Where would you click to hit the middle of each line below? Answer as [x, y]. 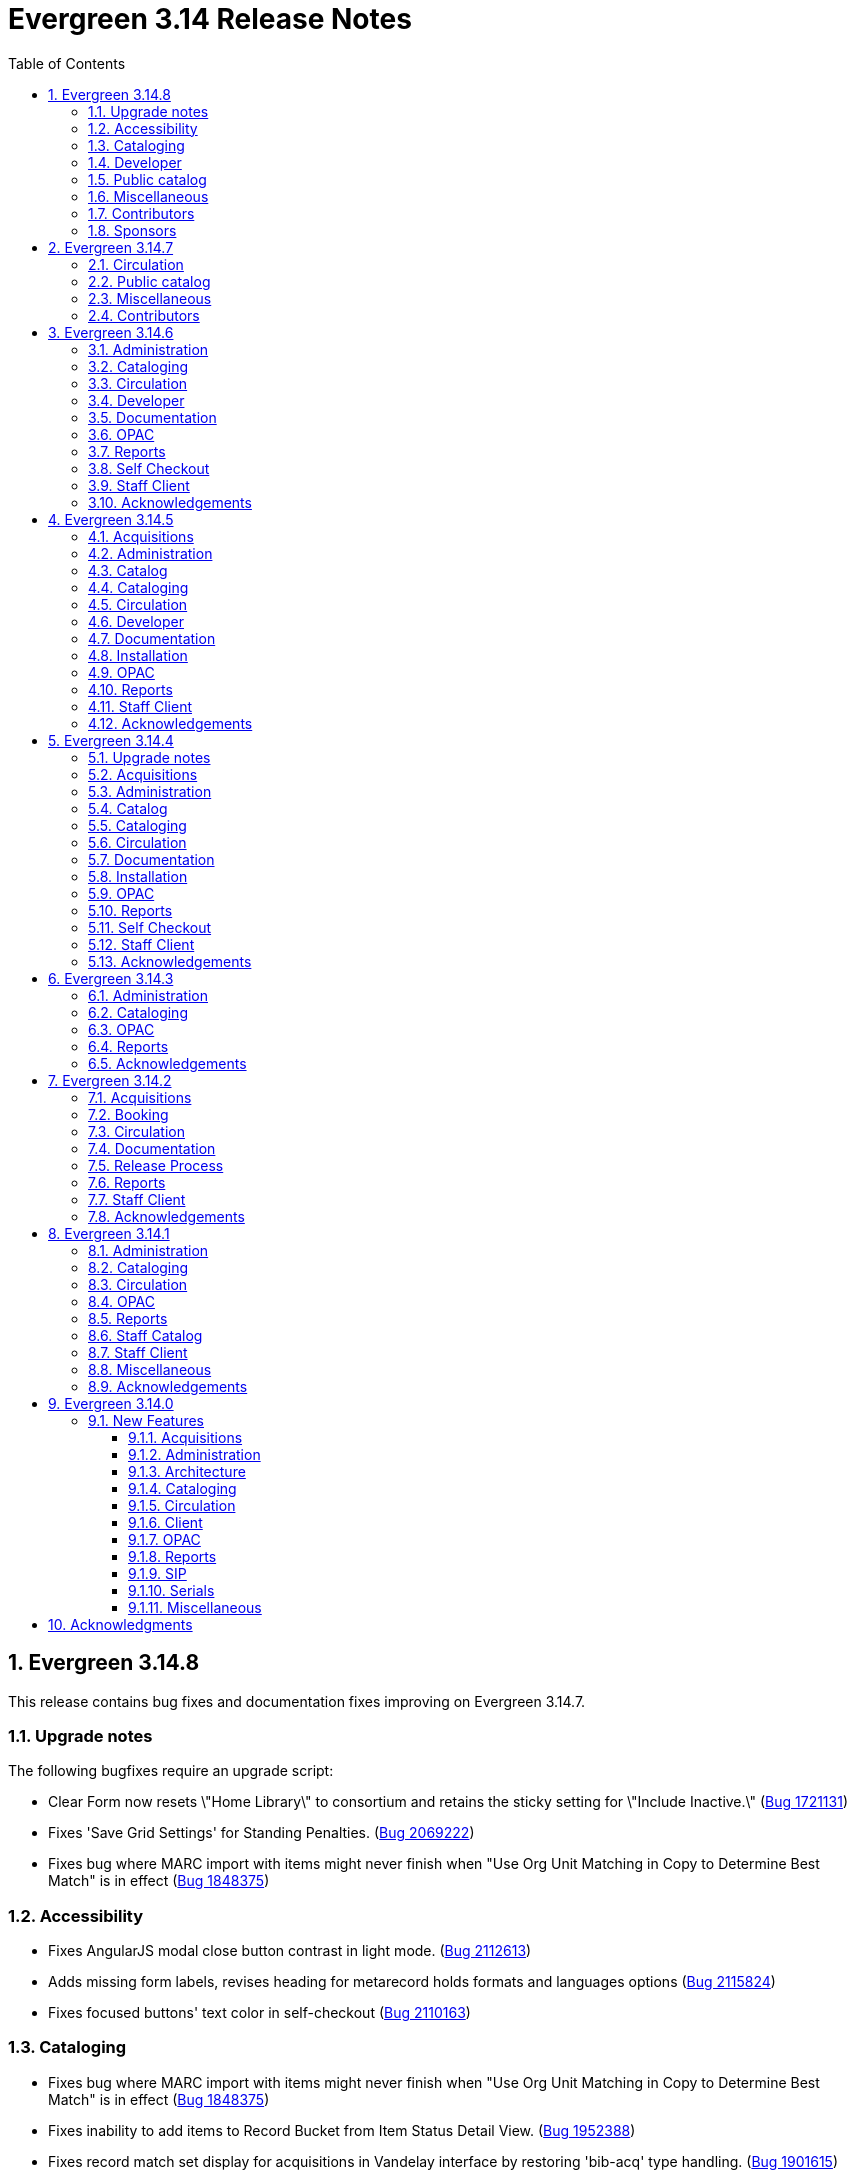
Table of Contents [67, 63]
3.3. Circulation [138, 383]
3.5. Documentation [152, 417]
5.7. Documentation [151, 859]
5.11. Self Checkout [150, 927]
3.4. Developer [136, 400]
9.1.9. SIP [157, 1573]
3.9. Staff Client [139, 485]
